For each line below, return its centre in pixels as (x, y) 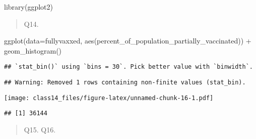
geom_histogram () (33, 50)
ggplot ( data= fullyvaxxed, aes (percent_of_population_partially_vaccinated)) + (128, 41)
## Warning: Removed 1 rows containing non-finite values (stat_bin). (125, 83)
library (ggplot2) (28, 7)
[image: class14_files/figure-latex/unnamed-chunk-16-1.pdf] (109, 98)
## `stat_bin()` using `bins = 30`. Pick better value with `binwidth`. (129, 67)
